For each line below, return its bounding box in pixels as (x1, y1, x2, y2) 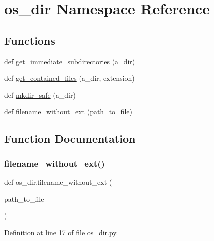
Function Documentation (4, 131, 136, 146)
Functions (4, 32, 55, 48)
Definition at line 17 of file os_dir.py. (4, 227, 118, 237)
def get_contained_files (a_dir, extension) (4, 73, 135, 83)
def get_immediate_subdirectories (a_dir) (4, 56, 135, 66)
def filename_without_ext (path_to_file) (4, 106, 132, 117)
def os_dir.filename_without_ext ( (4, 176, 112, 187)
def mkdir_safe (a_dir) (4, 89, 76, 100)
